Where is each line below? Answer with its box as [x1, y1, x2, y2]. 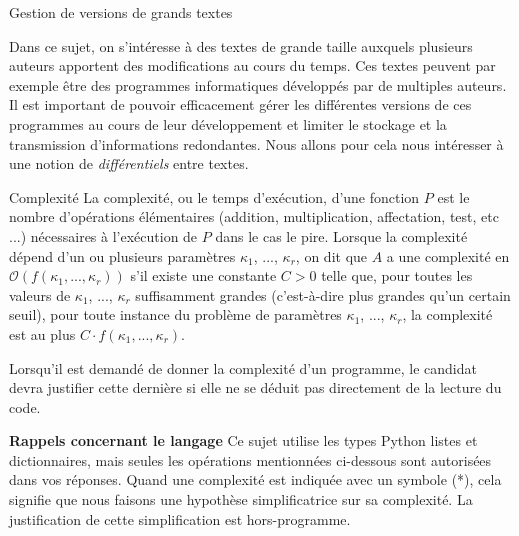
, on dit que [295, 245, 368, 266]
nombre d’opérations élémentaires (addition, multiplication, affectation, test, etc [9, 206, 499, 227]
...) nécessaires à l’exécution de [9, 225, 198, 246]
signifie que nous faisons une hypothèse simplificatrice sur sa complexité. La [9, 489, 473, 510]
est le [437, 186, 470, 207]
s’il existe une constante [130, 265, 277, 286]
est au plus [9, 323, 76, 344]
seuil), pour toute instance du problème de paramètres [9, 304, 342, 325]
